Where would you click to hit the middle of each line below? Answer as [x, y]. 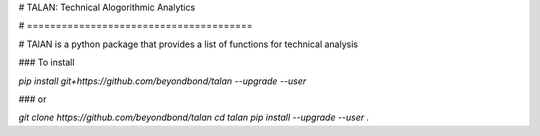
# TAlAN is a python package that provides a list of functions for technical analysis [188, 44]
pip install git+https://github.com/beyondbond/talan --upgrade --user [162, 81]
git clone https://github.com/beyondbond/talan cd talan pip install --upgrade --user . [194, 117]
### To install [46, 62]
